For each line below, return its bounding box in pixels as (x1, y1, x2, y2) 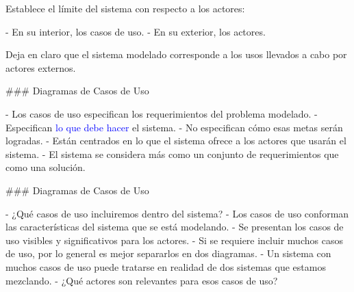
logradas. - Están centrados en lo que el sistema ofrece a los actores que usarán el (5, 133, 346, 148)
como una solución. (5, 160, 86, 174)
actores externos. (5, 60, 76, 75)
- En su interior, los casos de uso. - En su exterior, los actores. (5, 24, 266, 38)
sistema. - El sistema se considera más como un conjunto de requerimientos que (5, 146, 339, 161)
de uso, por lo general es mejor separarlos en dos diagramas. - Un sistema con (5, 246, 331, 261)
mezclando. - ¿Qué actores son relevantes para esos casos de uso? (5, 273, 278, 287)
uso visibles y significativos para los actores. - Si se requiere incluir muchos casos (5, 233, 343, 247)
